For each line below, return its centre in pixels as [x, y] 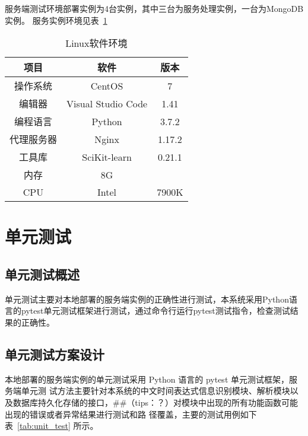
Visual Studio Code [107, 103]
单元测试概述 [42, 274]
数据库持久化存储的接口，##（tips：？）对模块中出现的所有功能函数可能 [155, 402]
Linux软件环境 [96, 43]
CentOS [107, 85]
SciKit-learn [107, 157]
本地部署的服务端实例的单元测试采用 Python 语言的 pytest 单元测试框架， [147, 379]
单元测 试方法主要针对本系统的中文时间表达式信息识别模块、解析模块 [155, 391]
